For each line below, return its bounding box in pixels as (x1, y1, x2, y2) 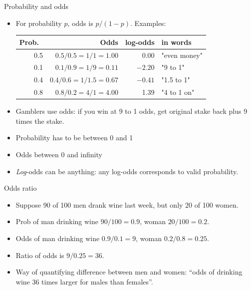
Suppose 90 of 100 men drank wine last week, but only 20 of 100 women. (15, 199, 239, 210)
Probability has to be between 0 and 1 (15, 132, 133, 143)
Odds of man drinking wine (15, 233, 100, 243)
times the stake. (15, 115, 64, 126)
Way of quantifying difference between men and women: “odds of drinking (15, 267, 243, 277)
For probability (15, 17, 62, 28)
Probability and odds (4, 1, 69, 11)
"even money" (161, 49, 203, 60)
